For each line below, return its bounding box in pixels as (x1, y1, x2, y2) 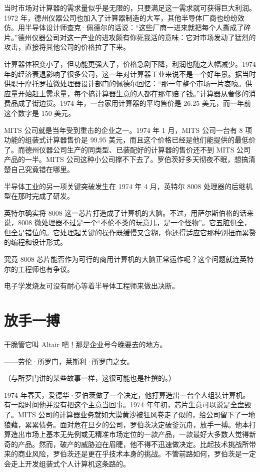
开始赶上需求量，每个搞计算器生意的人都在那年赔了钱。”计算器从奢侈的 (17, 88, 249, 98)
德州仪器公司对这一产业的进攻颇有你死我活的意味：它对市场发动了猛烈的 (17, 32, 256, 42)
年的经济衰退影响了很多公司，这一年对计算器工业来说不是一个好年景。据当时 (4, 68, 256, 79)
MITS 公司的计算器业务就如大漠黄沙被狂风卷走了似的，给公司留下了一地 (17, 409, 255, 419)
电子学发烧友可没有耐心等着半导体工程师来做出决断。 (4, 280, 179, 291)
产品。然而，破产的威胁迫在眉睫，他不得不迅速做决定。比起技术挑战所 (17, 438, 249, 449)
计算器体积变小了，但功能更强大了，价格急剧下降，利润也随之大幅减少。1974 (4, 58, 256, 69)
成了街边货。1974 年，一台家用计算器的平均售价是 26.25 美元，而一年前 (17, 98, 251, 108)
